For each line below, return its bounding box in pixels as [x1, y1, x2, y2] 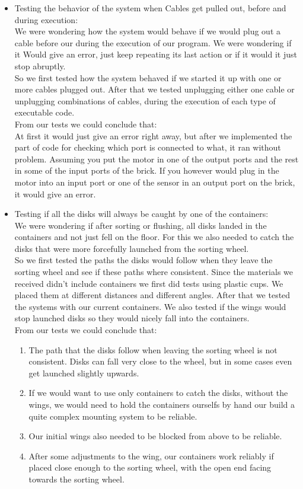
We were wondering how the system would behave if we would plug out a [14, 25, 280, 37]
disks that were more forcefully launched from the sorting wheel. [14, 242, 249, 254]
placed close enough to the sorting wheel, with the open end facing [28, 461, 272, 474]
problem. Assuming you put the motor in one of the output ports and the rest [14, 152, 299, 165]
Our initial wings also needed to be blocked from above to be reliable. [28, 430, 282, 442]
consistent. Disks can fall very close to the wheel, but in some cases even [28, 355, 292, 367]
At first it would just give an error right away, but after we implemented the [14, 129, 292, 142]
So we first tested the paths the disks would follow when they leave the [14, 254, 273, 266]
